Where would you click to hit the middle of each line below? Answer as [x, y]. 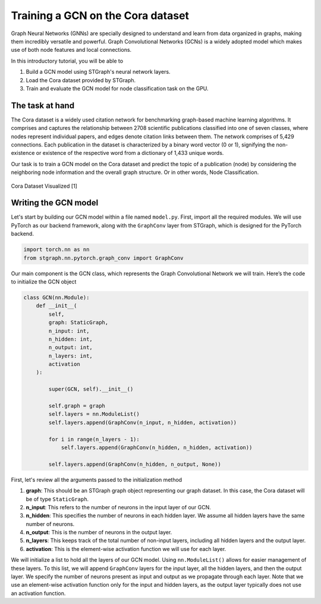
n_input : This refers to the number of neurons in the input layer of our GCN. [118, 507]
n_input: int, [69, 331]
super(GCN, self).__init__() [91, 389]
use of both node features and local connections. [71, 50]
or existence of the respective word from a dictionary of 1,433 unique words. [130, 153]
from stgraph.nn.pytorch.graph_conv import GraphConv [103, 258]
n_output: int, [71, 348]
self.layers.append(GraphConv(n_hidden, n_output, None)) [135, 464]
